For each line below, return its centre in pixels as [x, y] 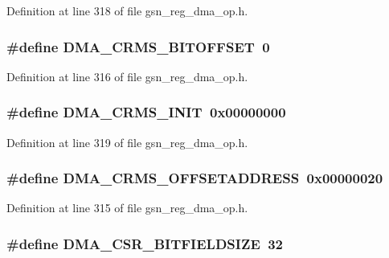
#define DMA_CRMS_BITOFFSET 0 [138, 46]
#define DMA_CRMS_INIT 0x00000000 [146, 112]
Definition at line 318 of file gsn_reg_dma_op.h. [127, 10]
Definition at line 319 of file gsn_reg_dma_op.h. [127, 142]
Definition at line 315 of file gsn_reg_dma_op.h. [127, 208]
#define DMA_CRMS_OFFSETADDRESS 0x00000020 [195, 178]
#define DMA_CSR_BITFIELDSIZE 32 [145, 243]
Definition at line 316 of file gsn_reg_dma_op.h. [127, 76]
